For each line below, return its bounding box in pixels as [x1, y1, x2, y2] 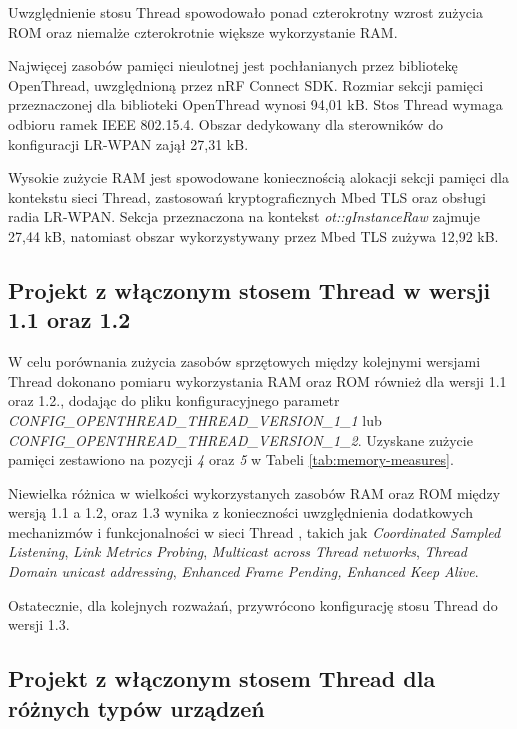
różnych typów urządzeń [8, 692, 265, 723]
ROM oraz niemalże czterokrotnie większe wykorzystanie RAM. [8, 21, 398, 42]
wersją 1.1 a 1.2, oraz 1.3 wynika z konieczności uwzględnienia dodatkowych [8, 502, 473, 523]
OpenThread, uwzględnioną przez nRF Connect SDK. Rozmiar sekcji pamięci [8, 74, 484, 95]
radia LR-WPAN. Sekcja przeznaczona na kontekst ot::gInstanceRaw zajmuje [8, 206, 480, 227]
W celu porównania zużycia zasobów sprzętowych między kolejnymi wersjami [8, 351, 481, 372]
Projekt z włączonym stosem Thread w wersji [8, 274, 491, 305]
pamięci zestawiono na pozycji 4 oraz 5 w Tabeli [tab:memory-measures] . [8, 449, 454, 470]
